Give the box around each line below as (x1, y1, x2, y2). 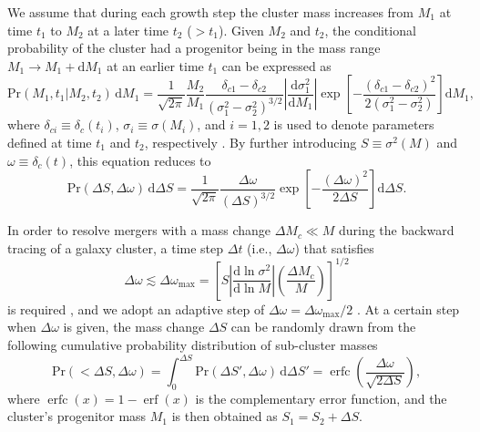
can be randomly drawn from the (230, 317, 416, 336)
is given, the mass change (63, 317, 205, 336)
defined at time (7, 132, 92, 151)
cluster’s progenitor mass (7, 406, 147, 426)
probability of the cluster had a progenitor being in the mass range (7, 38, 381, 57)
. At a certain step (357, 299, 460, 318)
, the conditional (324, 20, 416, 39)
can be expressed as (221, 56, 332, 75)
